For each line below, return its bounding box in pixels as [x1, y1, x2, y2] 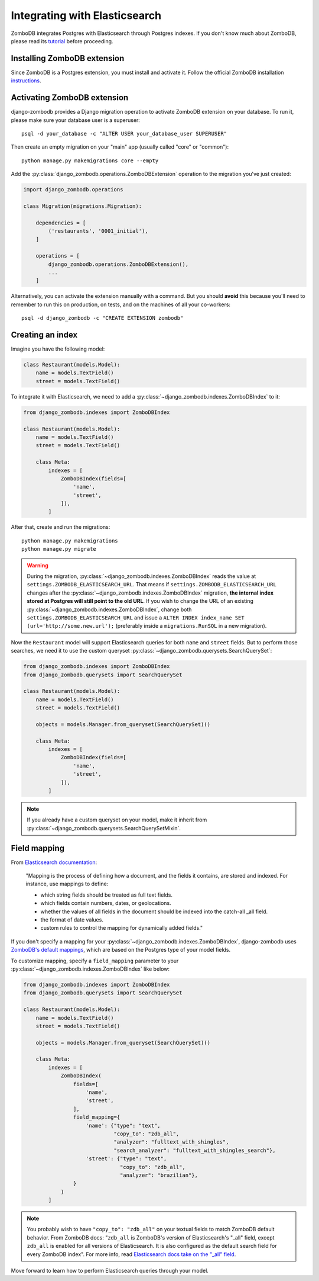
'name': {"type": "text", [86, 1122, 161, 1129]
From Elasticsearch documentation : [11, 859, 97, 866]
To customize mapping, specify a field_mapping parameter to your [11, 957, 179, 964]
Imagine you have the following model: [11, 345, 105, 352]
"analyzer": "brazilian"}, [119, 1171, 198, 1179]
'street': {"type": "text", [86, 1155, 167, 1162]
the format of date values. [40, 916, 103, 923]
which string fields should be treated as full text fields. [40, 891, 172, 898]
